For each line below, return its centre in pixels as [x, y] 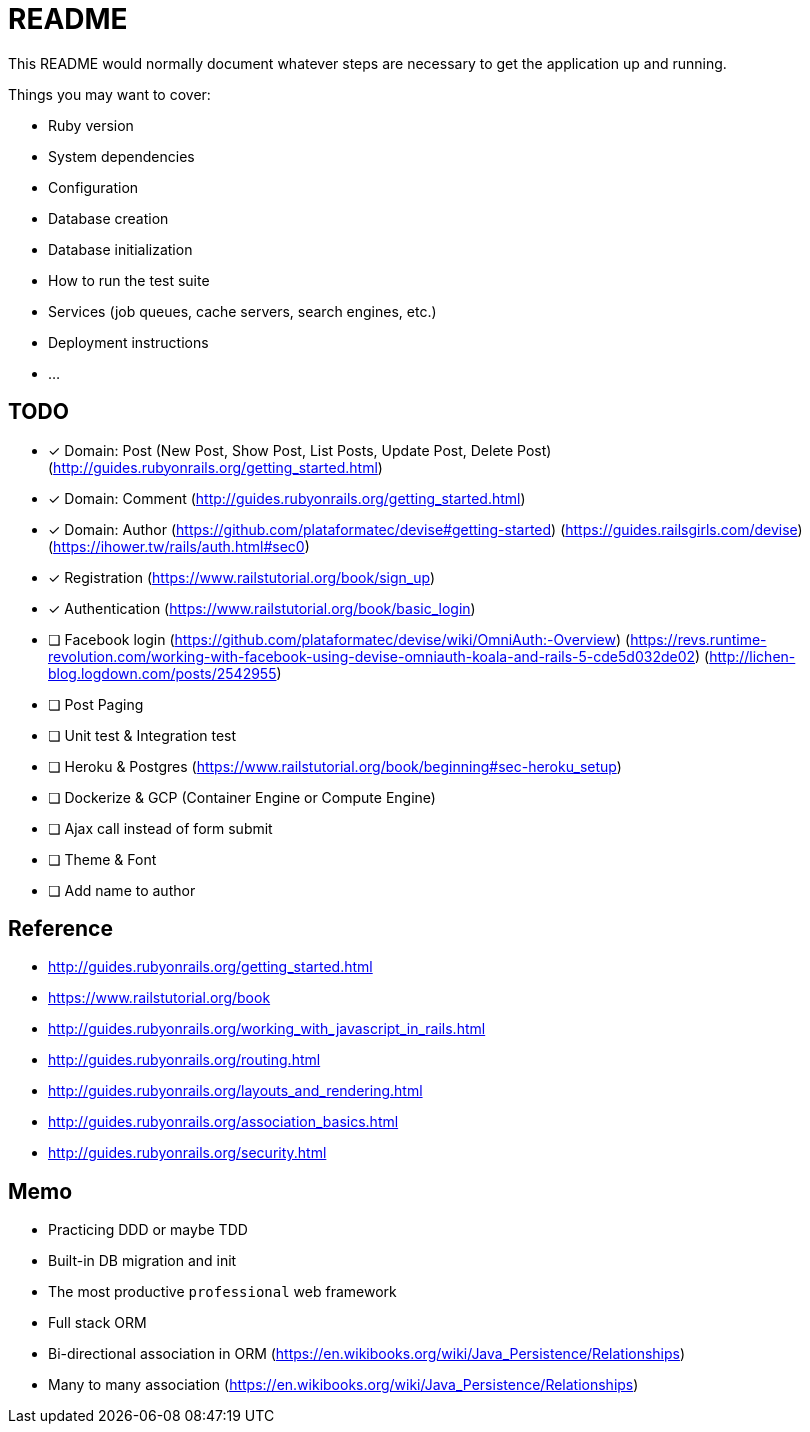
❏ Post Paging [96, 704]
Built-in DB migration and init [142, 1261]
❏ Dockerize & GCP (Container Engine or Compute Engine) [242, 797]
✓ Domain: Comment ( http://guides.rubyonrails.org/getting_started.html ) [287, 498]
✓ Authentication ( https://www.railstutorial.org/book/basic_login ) [262, 608]
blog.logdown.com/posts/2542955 [162, 673]
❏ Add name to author [122, 890]
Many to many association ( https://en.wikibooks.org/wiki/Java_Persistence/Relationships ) [343, 1385]
